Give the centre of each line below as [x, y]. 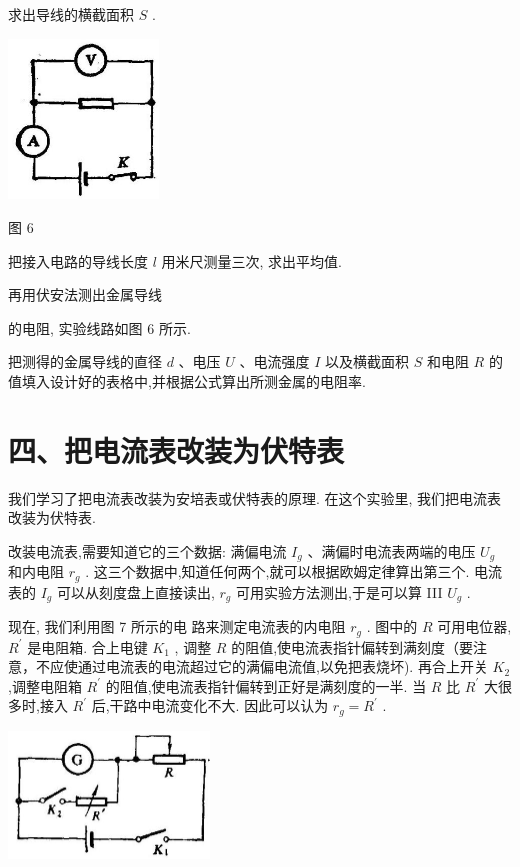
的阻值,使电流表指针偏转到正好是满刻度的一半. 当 [266, 685]
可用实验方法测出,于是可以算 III [339, 591]
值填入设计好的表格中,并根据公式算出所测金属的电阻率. [187, 380]
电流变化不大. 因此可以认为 [240, 705]
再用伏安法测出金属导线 [85, 294]
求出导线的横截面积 [71, 14]
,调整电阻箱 [45, 685]
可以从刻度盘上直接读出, [135, 591]
